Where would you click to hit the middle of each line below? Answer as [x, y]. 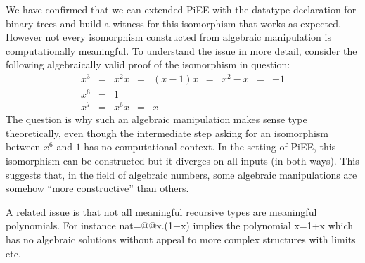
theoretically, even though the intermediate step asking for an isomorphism [167, 133]
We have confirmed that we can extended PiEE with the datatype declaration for [181, 9]
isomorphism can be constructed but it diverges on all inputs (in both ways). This [182, 161]
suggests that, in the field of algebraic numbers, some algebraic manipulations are [181, 174]
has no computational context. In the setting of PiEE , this [210, 147]
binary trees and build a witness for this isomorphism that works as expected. [173, 23]
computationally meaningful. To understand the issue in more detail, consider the [181, 50]
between [23, 147]
